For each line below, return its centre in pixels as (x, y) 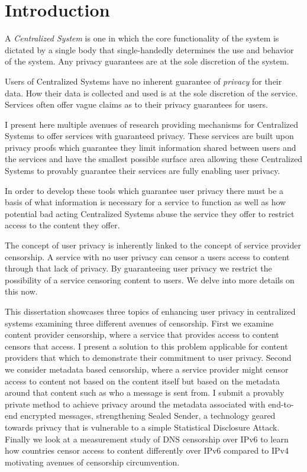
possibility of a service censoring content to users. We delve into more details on (150, 279)
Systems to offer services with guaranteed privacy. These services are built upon (149, 136)
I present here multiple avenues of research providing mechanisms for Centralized (152, 124)
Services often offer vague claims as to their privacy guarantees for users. (136, 104)
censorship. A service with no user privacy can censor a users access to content (147, 256)
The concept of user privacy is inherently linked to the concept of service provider (153, 245)
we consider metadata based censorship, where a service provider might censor (147, 369)
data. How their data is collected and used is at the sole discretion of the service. (151, 93)
